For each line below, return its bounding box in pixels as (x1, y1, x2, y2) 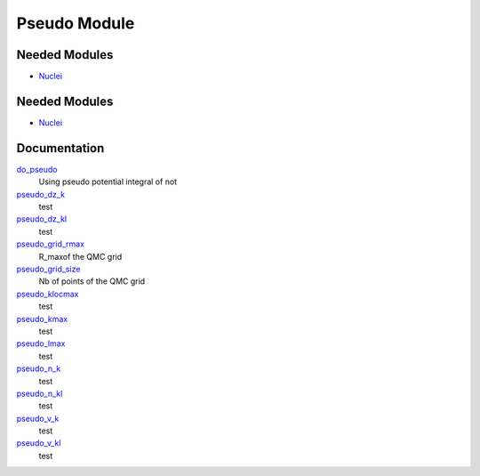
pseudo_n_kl (16, 388, 63, 399)
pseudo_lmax (16, 338, 66, 349)
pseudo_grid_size (16, 263, 81, 274)
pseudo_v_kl (16, 438, 61, 448)
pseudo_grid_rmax (16, 238, 84, 249)
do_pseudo (16, 164, 58, 174)
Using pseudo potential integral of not (38, 176, 178, 187)
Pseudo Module (16, 13, 135, 33)
